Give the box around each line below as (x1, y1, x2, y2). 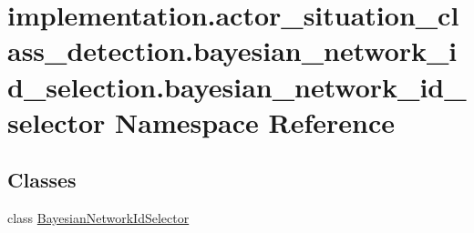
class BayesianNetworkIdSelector (7, 208, 190, 228)
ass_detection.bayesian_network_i (7, 32, 458, 69)
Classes (7, 166, 77, 194)
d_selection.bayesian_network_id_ (7, 67, 467, 105)
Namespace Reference (115, 103, 396, 140)
